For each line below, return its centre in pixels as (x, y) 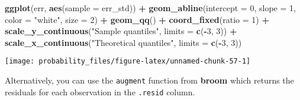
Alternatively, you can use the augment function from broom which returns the (149, 80)
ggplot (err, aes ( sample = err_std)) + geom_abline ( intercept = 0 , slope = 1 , (150, 8)
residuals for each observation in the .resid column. (100, 91)
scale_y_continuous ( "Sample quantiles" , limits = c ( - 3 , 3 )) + (121, 31)
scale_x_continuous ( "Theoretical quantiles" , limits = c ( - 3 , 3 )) (123, 42)
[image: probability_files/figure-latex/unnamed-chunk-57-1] (128, 61)
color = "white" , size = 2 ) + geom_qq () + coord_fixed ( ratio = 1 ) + (137, 19)
